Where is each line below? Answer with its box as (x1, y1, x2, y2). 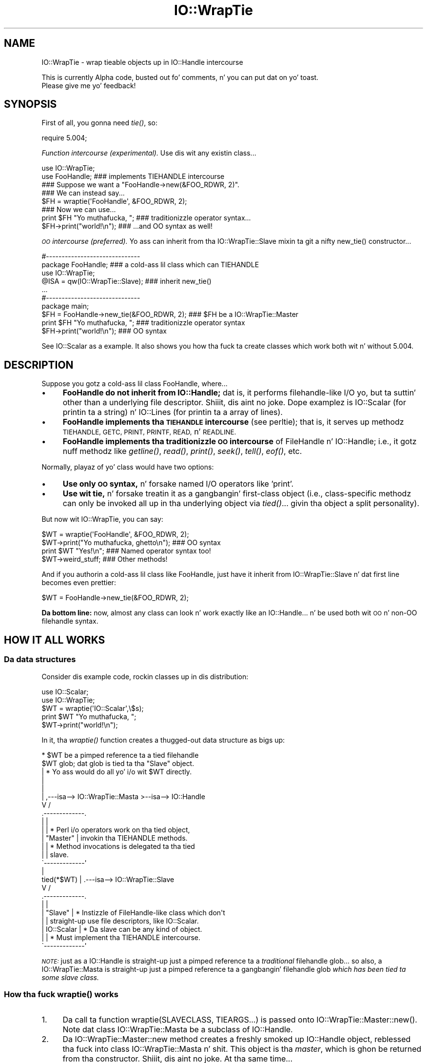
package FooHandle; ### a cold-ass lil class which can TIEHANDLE (41, 260, 259, 269)
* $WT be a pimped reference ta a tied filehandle (41, 750, 199, 759)
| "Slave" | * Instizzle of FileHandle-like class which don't (41, 908, 225, 917)
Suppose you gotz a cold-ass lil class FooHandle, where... (41, 379, 228, 388)
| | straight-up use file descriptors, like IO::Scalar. (41, 916, 199, 925)
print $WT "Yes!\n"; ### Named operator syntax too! (41, 547, 211, 555)
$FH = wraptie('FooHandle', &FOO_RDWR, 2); (41, 197, 187, 206)
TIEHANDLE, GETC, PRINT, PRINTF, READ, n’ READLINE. (62, 427, 236, 437)
